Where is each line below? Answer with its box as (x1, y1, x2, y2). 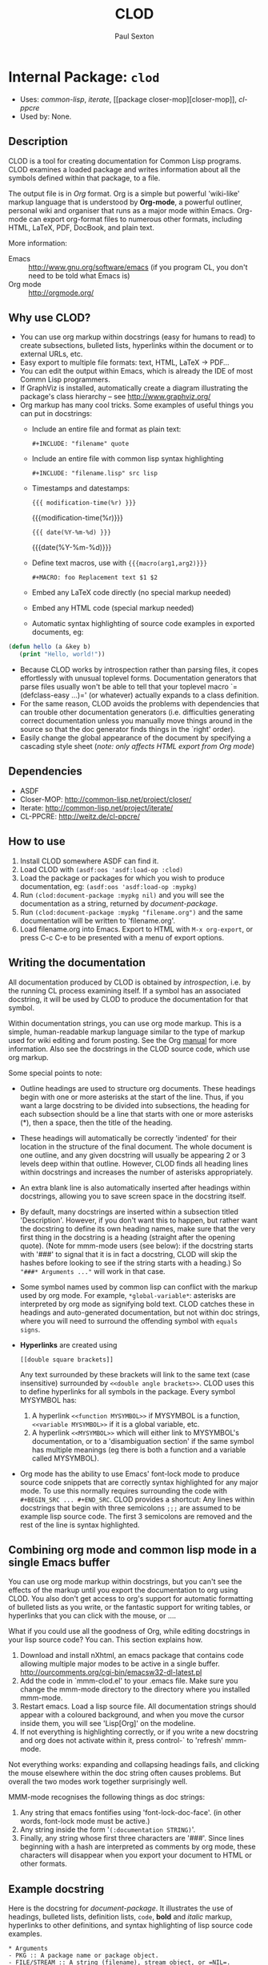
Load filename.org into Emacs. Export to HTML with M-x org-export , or (19, 924, 254, 934)
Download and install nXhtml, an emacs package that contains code (19, 1651, 244, 1660)
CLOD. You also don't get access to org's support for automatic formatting (8, 1594, 254, 1603)
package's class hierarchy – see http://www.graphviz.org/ (19, 392, 211, 402)
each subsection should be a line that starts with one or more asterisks (19, 1109, 254, 1118)
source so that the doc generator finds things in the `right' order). (19, 725, 236, 734)
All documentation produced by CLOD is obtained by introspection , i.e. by (8, 977, 251, 987)
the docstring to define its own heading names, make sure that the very (19, 1223, 256, 1233)
